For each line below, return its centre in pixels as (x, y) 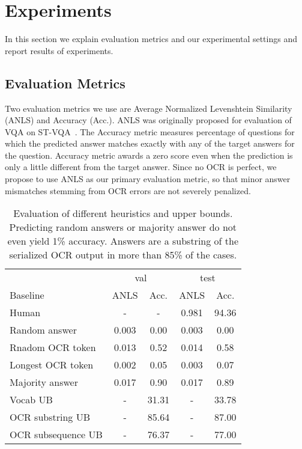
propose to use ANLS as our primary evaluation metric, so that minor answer (148, 179)
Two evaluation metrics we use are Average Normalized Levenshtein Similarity (149, 108)
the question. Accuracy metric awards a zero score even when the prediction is (149, 155)
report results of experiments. (59, 50)
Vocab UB (31, 400)
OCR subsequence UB (56, 435)
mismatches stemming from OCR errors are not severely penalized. (128, 190)
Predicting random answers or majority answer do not (123, 227)
